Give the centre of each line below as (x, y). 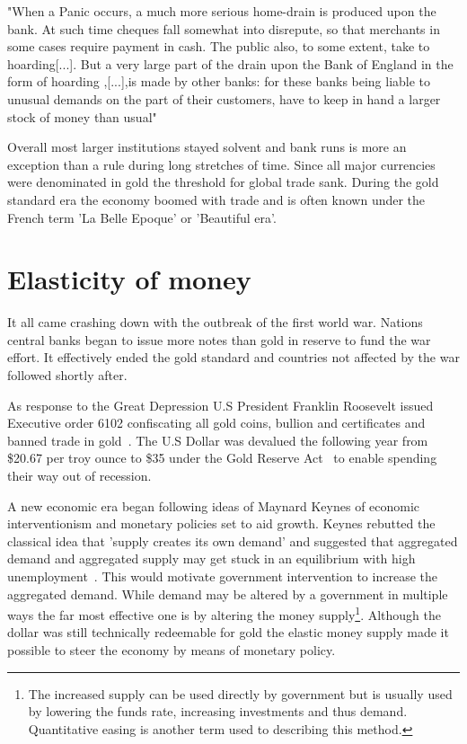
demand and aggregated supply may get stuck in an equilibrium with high (211, 558)
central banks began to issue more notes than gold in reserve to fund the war (219, 339)
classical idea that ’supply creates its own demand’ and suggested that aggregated (233, 540)
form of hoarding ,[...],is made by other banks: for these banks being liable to (219, 81)
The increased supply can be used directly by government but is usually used (240, 693)
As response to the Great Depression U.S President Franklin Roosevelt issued (220, 405)
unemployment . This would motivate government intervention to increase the (222, 576)
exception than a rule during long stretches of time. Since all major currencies (221, 164)
